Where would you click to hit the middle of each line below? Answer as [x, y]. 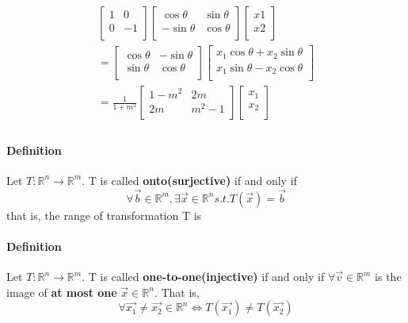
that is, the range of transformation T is [104, 215]
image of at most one [62, 292]
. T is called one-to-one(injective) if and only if [203, 277]
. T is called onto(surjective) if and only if [189, 180]
